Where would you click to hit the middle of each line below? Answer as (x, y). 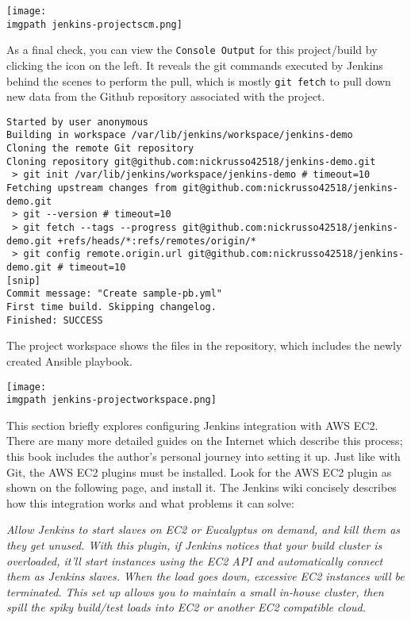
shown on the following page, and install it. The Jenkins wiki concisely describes (202, 487)
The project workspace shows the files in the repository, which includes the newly (204, 345)
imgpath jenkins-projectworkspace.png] (111, 400)
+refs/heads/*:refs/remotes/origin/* (157, 241)
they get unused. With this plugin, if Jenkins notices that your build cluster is (194, 544)
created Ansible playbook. (69, 360)
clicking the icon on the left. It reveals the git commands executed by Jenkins (195, 65)
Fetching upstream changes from (92, 188)
